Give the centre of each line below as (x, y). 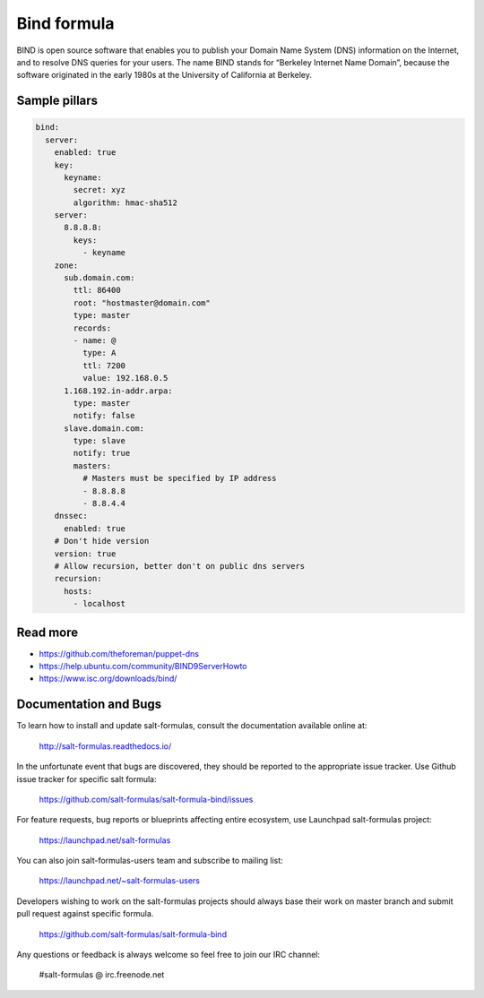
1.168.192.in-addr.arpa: (119, 391)
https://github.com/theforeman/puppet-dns (119, 653)
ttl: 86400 (97, 290)
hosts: (78, 591)
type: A (99, 353)
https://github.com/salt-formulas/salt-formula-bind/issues (146, 799)
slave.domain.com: (104, 428)
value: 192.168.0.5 (125, 378)
